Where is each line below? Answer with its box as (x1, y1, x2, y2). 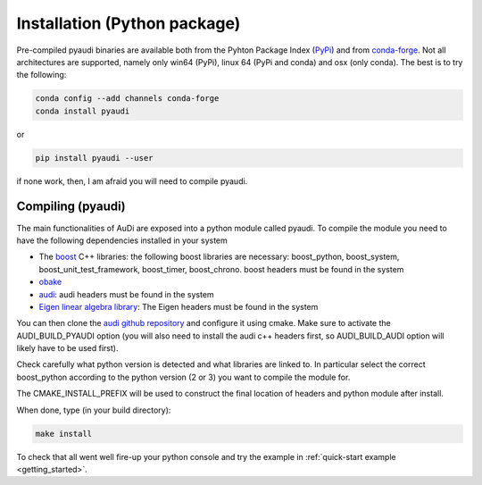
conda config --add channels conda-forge (35, 94, 220, 104)
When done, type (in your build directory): (16, 405, 171, 415)
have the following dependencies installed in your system (16, 235, 228, 246)
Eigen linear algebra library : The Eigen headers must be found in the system (38, 301, 319, 312)
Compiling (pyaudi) (16, 199, 126, 214)
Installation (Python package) (16, 13, 241, 33)
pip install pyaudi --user (35, 153, 154, 163)
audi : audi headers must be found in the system (38, 288, 214, 299)
